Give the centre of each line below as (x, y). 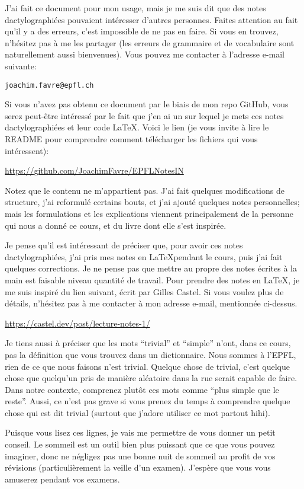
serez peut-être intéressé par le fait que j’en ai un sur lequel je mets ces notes (144, 115)
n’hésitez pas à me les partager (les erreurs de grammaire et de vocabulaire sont (150, 42)
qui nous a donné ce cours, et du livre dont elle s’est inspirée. (116, 225)
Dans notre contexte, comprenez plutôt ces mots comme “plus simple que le (142, 389)
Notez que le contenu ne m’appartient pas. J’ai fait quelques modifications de (145, 190)
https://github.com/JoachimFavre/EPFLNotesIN (94, 170)
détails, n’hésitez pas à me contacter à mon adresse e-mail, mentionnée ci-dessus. (151, 303)
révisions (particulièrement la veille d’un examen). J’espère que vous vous (138, 467)
